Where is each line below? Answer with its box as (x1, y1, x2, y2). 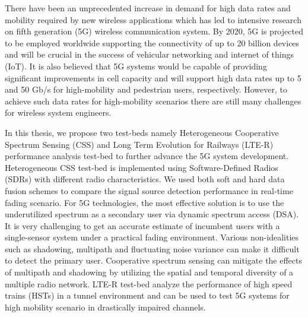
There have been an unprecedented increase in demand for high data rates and (5, 2, 291, 14)
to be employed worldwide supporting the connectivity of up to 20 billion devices (5, 36, 300, 49)
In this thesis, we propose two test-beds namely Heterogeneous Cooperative (5, 126, 279, 138)
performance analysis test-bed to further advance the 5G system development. (5, 150, 289, 162)
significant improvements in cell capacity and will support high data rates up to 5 (5, 71, 301, 84)
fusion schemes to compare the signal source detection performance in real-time (5, 184, 293, 196)
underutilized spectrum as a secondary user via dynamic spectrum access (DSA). (5, 208, 299, 220)
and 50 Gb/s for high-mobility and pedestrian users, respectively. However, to (5, 83, 287, 96)
